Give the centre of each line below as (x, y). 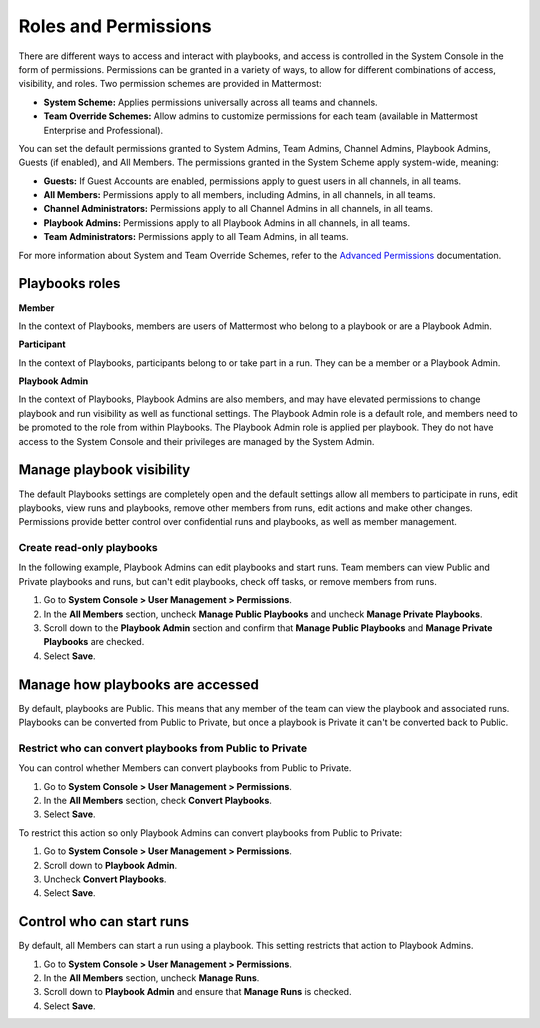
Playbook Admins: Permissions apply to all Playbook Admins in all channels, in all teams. (226, 222)
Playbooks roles (69, 283)
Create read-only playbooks (88, 548)
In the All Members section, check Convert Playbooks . (157, 801)
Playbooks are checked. (94, 642)
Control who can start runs (104, 921)
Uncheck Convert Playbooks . (105, 879)
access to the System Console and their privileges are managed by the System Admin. (196, 441)
